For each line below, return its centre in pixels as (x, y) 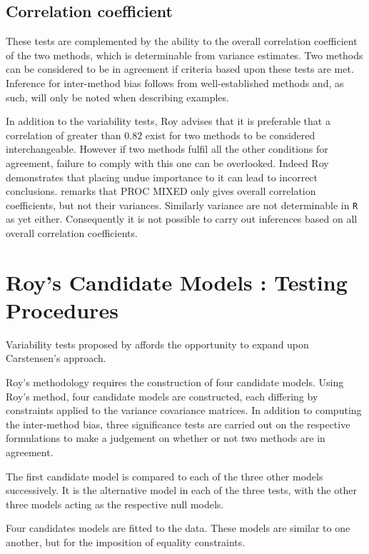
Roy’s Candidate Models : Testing (177, 282)
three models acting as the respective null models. (115, 504)
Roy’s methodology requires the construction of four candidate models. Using (175, 382)
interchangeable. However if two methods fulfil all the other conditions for (167, 149)
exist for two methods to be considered (230, 135)
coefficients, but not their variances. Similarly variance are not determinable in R (182, 205)
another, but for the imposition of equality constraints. (126, 542)
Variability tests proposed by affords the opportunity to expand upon (157, 344)
